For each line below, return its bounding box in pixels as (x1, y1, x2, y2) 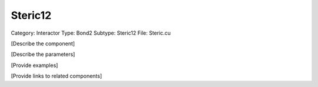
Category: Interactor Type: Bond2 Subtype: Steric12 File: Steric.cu (11, 29, 171, 36)
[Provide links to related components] (11, 72, 102, 79)
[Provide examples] (11, 62, 58, 69)
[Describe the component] (11, 40, 75, 47)
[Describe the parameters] (11, 51, 75, 58)
